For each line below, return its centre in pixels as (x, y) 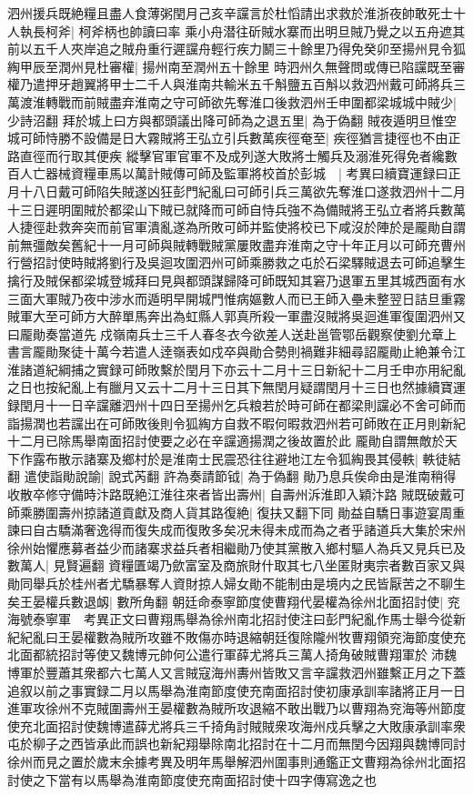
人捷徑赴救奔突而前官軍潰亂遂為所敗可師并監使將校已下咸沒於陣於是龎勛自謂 (236, 227)
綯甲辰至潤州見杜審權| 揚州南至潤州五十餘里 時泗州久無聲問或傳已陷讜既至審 (236, 66)
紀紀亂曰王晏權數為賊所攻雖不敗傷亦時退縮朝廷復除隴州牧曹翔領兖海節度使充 (236, 636)
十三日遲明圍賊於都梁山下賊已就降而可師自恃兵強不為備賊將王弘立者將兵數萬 (236, 209)
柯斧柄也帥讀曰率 (130, 30)
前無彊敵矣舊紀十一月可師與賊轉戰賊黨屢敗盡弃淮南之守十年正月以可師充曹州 (236, 244)
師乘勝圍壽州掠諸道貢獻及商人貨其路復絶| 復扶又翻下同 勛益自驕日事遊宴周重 (236, 512)
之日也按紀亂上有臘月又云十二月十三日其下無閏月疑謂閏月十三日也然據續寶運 (236, 387)
